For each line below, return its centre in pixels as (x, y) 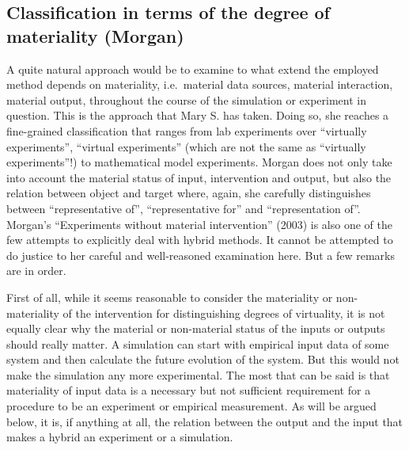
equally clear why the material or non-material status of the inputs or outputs (196, 328)
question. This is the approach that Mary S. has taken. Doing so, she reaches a (198, 115)
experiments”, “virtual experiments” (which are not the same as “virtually (186, 146)
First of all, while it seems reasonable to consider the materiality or (170, 297)
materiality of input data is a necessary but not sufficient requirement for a (189, 390)
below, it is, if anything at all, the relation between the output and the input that (205, 421)
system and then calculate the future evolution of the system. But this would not (203, 359)
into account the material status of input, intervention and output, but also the (199, 177)
